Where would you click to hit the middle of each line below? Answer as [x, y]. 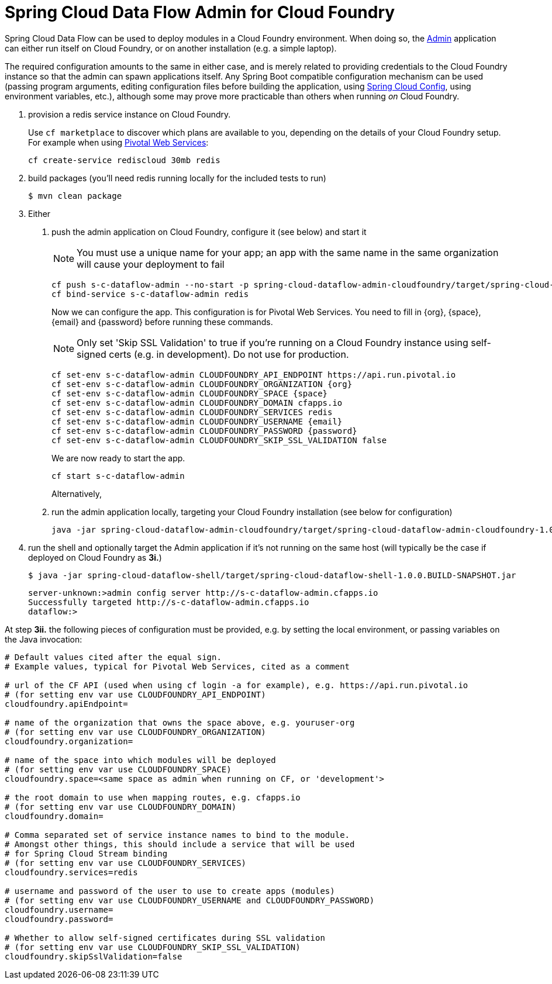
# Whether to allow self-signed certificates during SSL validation [165, 938]
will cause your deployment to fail [151, 264]
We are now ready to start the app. [118, 458]
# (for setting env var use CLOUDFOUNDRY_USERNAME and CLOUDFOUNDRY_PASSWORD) [190, 900]
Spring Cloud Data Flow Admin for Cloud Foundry [200, 12]
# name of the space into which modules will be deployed [140, 760]
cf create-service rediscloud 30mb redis [124, 160]
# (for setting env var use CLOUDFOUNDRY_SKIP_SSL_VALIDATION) [153, 947]
